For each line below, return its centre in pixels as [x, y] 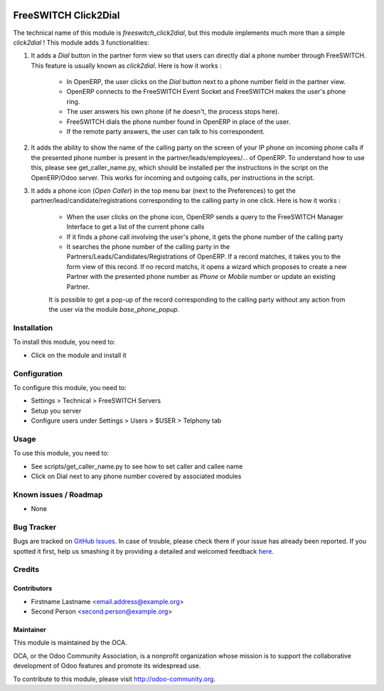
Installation [33, 328]
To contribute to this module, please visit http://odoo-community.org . [114, 679]
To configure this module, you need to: [70, 387]
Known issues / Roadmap [58, 495]
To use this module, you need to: [61, 453]
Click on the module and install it [79, 355]
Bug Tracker [35, 527]
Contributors [33, 589]
